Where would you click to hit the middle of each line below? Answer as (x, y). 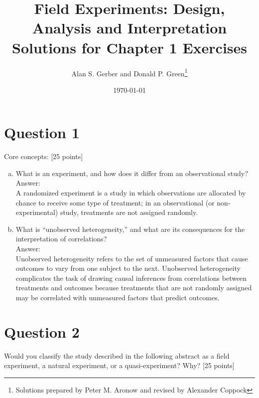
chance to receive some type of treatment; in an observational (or (115, 202)
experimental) (37, 212)
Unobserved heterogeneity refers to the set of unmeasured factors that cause (132, 258)
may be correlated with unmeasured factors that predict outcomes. (118, 297)
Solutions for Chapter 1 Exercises (129, 47)
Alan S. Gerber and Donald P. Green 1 (129, 72)
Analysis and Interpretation (129, 28)
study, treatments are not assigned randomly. (129, 212)
